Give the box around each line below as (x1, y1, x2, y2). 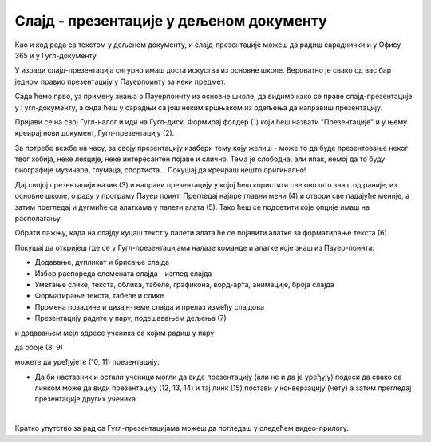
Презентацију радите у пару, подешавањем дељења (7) (34, 314, 227, 323)
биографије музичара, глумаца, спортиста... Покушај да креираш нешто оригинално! (14, 165, 306, 175)
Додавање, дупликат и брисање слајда (34, 258, 170, 267)
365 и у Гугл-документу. (14, 50, 99, 60)
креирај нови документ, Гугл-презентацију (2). (14, 128, 175, 138)
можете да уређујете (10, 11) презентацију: (14, 357, 160, 367)
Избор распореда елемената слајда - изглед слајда (34, 268, 212, 278)
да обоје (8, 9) (14, 342, 64, 352)
